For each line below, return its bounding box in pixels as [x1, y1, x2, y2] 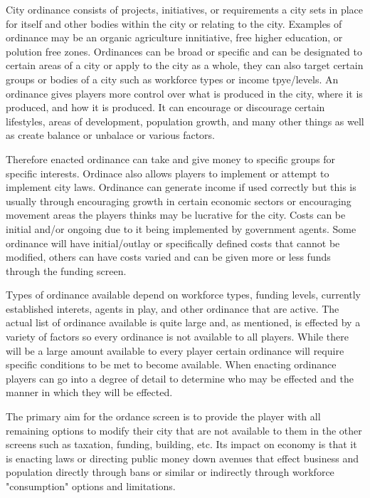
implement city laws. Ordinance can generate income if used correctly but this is [6, 180, 356, 194]
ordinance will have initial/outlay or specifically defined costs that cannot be [6, 235, 340, 250]
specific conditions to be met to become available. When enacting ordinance [6, 357, 337, 372]
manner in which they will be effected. [6, 385, 173, 400]
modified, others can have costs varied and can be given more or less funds [6, 249, 331, 264]
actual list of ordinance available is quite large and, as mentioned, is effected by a [6, 315, 361, 330]
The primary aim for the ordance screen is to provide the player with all [6, 409, 321, 424]
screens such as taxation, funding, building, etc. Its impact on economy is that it [6, 437, 357, 452]
